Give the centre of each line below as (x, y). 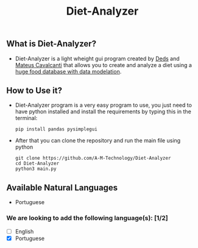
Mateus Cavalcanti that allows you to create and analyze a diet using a (103, 65)
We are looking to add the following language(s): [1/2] (87, 218)
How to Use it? (34, 90)
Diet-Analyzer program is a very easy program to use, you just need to (103, 105)
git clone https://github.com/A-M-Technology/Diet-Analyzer (93, 158)
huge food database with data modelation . (68, 71)
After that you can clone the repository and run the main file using (98, 141)
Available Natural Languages (62, 187)
